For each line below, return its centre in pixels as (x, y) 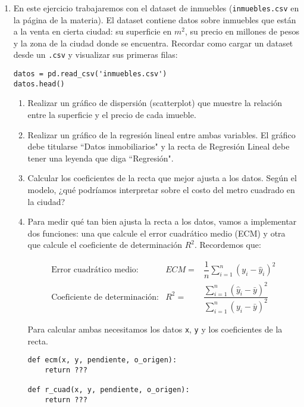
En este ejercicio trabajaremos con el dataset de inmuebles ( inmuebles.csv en (156, 8)
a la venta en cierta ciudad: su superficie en (93, 31)
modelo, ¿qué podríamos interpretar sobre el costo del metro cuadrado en (161, 189)
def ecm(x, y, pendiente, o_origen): (102, 360)
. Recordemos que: (228, 245)
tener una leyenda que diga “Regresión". (101, 158)
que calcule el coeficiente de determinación (105, 245)
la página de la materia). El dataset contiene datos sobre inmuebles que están (155, 19)
